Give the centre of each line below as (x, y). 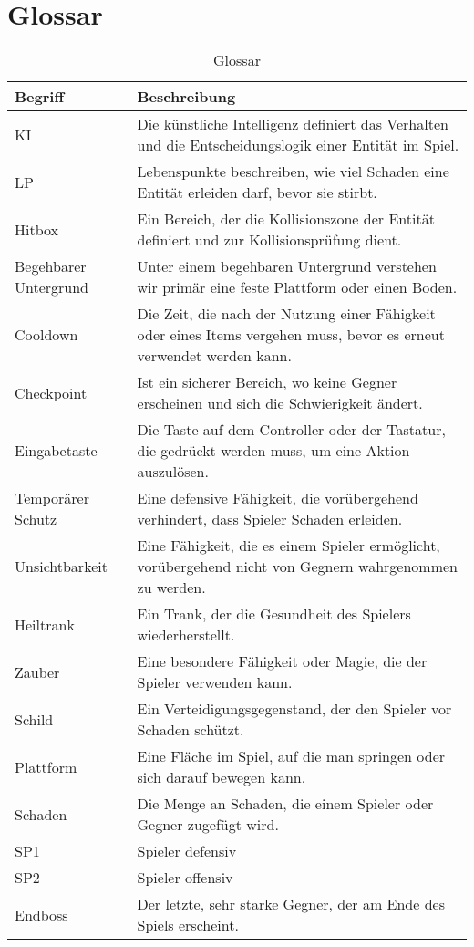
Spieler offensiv (185, 878)
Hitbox (37, 229)
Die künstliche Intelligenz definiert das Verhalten (293, 124)
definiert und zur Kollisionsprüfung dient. (269, 240)
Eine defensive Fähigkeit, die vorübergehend (278, 498)
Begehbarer (51, 266)
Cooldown (46, 335)
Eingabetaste (56, 451)
